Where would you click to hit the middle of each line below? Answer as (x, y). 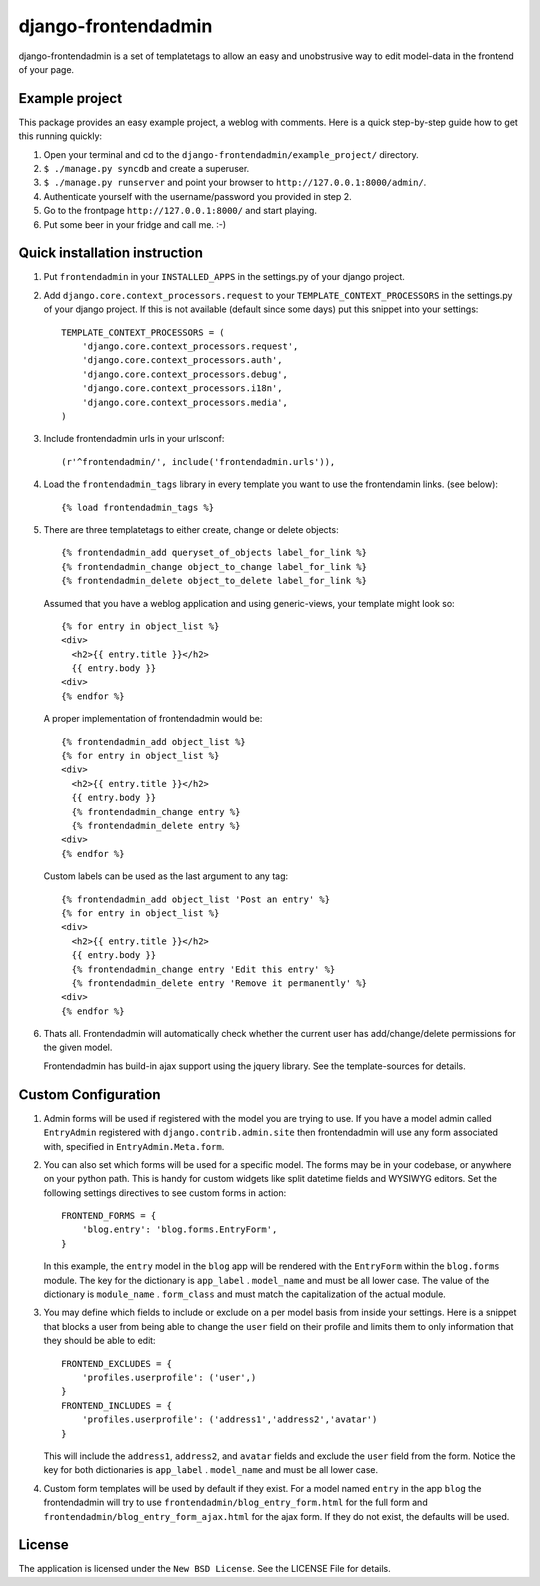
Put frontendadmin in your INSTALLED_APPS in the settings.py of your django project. (224, 277)
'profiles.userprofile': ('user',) (169, 1377)
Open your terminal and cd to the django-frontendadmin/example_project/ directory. (231, 154)
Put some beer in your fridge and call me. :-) (135, 224)
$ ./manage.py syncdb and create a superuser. (146, 169)
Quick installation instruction (111, 253)
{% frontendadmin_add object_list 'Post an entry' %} (195, 899)
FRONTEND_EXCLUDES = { (117, 1363)
